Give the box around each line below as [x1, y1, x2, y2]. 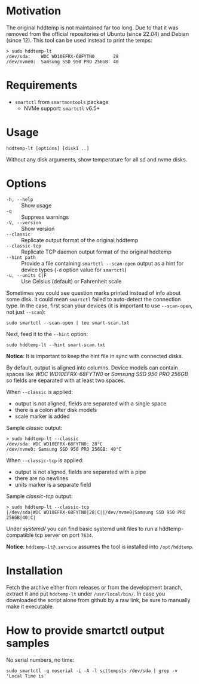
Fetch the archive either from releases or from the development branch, [6, 584, 183, 591]
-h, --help [6, 196, 33, 203]
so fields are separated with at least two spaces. [6, 377, 125, 384]
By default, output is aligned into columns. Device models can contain [6, 364, 178, 371]
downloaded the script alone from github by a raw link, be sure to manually [6, 596, 191, 603]
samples [6, 636, 50, 650]
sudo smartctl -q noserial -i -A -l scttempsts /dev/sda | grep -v [6, 668, 178, 674]
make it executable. [6, 603, 54, 610]
